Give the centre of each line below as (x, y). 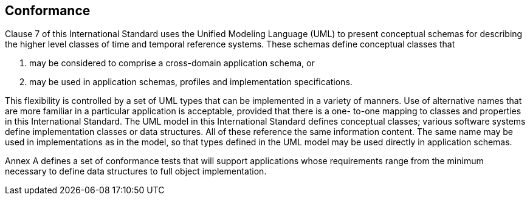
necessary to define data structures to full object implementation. (136, 171)
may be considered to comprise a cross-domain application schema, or (172, 63)
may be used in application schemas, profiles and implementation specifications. (191, 82)
